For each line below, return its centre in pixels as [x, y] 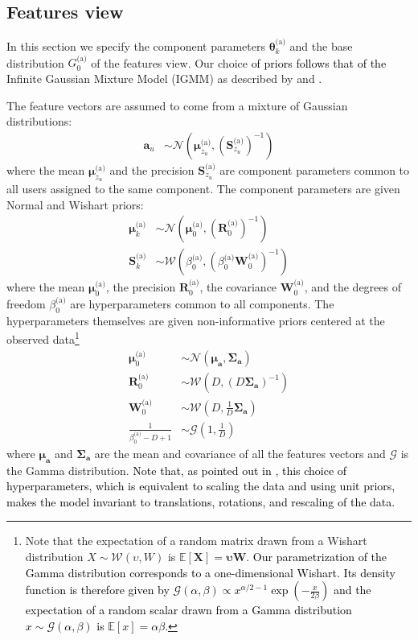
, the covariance [238, 287]
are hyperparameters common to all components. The [202, 303]
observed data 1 [43, 338]
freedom [26, 303]
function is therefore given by [97, 590]
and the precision [152, 169]
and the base [321, 46]
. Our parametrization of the [317, 556]
